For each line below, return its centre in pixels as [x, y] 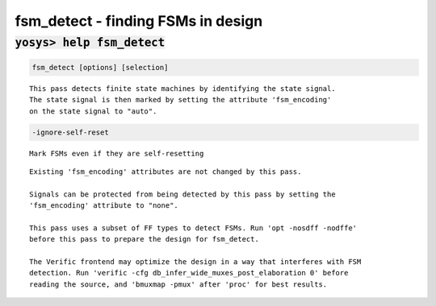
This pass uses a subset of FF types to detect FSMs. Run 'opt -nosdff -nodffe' [193, 228]
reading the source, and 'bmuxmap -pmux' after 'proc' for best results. [178, 284]
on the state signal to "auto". [93, 111]
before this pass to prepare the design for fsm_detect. [145, 239]
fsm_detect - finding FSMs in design [139, 21]
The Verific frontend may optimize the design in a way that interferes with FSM [195, 262]
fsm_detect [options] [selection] [100, 67]
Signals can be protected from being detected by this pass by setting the [182, 194]
